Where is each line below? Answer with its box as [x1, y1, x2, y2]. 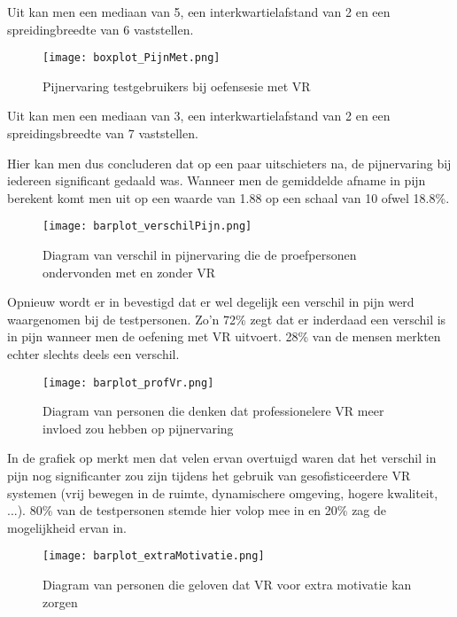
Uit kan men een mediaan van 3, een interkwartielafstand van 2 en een [7, 106, 391, 125]
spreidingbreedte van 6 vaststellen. [7, 20, 194, 38]
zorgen [43, 592, 78, 611]
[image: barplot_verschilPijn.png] [43, 220, 252, 233]
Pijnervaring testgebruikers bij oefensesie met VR [43, 76, 311, 95]
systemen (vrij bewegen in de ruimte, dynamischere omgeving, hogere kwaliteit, [7, 483, 438, 502]
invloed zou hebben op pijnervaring [43, 418, 234, 437]
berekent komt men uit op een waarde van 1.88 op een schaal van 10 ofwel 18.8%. [7, 188, 450, 207]
